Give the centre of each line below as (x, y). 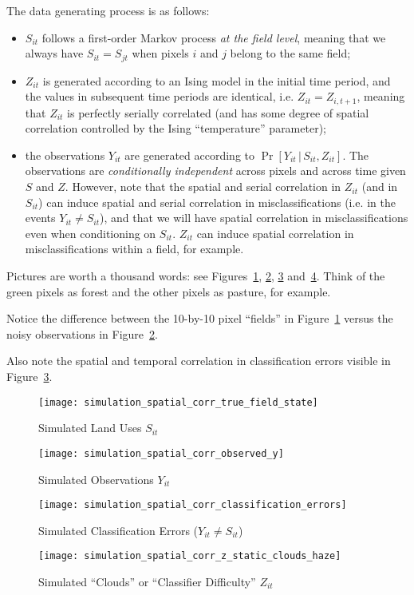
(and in (380, 186)
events (40, 218)
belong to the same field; (290, 53)
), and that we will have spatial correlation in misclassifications (254, 218)
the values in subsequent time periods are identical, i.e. (160, 96)
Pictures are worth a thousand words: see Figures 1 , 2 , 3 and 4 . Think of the (196, 276)
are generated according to (190, 155)
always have (54, 53)
